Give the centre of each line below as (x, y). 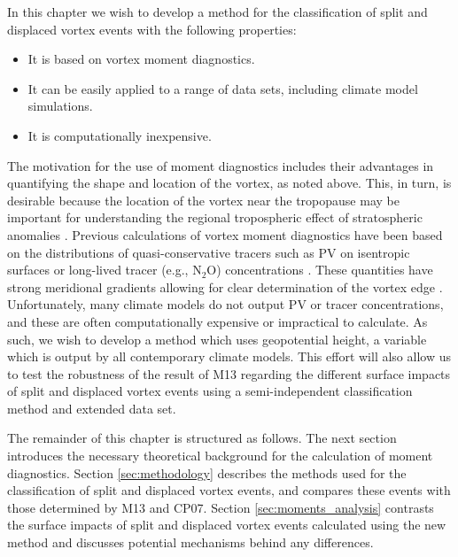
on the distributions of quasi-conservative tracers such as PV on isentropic (209, 252)
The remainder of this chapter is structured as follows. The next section (202, 438)
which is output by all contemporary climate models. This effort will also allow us (229, 356)
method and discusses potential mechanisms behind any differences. (190, 542)
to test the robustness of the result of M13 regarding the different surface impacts (229, 373)
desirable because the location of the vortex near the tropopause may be (203, 200)
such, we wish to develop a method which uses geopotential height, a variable (217, 339)
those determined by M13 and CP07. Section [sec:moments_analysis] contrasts (221, 507)
